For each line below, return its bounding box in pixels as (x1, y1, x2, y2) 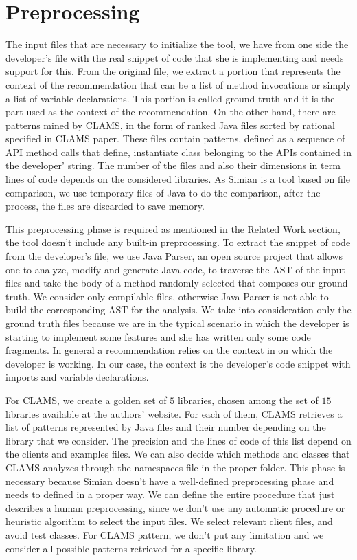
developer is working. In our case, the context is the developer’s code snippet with (5, 356, 351, 370)
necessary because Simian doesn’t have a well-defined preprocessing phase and (5, 473, 334, 488)
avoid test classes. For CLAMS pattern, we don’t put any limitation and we (5, 527, 324, 541)
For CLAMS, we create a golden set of (5, 392, 167, 407)
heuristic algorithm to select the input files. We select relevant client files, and (5, 514, 333, 528)
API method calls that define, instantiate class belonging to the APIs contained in (5, 144, 352, 159)
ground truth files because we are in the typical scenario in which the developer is (5, 316, 349, 330)
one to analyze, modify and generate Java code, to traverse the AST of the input (5, 262, 346, 276)
